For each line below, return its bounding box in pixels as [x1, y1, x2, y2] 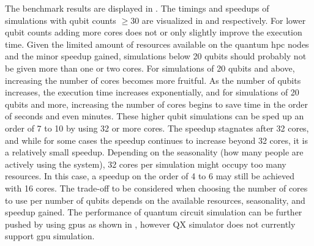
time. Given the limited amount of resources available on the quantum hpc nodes [5, 37, 309, 50]
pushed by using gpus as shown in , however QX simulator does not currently [5, 217, 296, 230]
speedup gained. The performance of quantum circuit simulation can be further [5, 206, 302, 218]
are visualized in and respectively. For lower [141, 13, 306, 26]
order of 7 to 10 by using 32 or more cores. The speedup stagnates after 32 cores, [5, 121, 309, 134]
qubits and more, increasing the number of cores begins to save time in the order [5, 97, 308, 110]
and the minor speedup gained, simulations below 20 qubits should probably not [5, 50, 307, 62]
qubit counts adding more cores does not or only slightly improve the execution [5, 26, 302, 39]
